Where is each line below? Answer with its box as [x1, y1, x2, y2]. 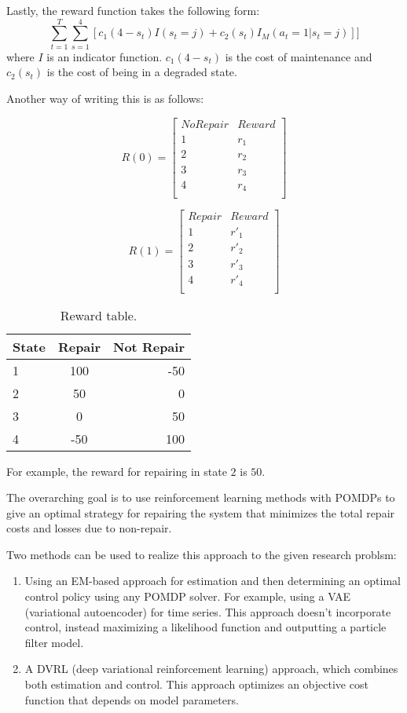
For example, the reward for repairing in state [6, 463, 227, 479]
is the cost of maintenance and [225, 48, 372, 64]
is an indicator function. [46, 48, 163, 64]
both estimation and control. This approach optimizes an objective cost [24, 676, 368, 693]
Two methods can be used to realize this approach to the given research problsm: [6, 546, 397, 562]
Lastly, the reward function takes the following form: [6, 2, 260, 18]
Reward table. [60, 305, 137, 324]
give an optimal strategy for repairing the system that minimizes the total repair [6, 504, 395, 521]
